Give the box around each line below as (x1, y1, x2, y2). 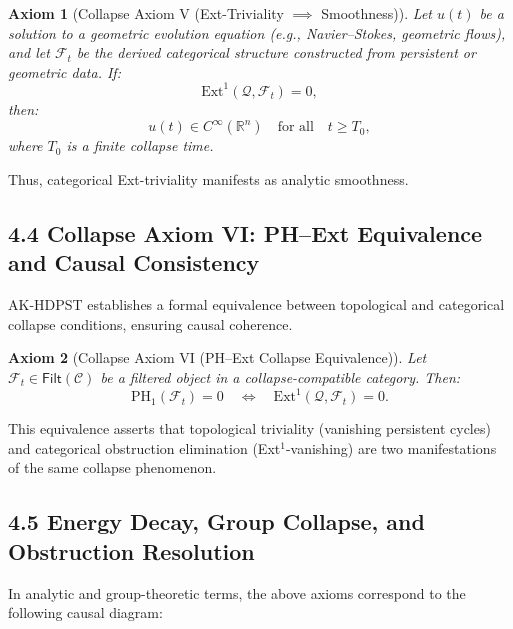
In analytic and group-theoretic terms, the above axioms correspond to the (8, 582, 466, 603)
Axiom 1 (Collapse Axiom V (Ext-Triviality (8, 3, 284, 23)
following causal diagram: (8, 602, 163, 623)
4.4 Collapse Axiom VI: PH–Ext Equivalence (8, 218, 483, 249)
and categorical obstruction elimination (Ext (8, 437, 281, 458)
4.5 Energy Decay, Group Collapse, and (8, 506, 425, 537)
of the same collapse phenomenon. (8, 457, 217, 478)
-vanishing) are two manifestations (285, 437, 497, 458)
